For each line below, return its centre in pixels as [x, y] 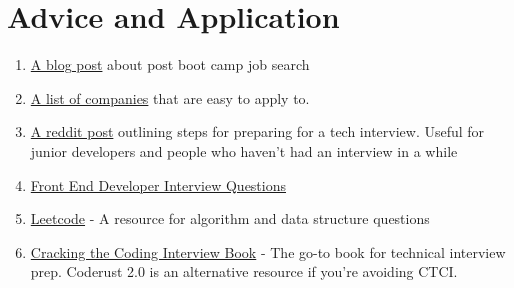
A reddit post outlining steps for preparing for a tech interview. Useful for [257, 131]
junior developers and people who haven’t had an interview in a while [244, 150]
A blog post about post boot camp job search [170, 64]
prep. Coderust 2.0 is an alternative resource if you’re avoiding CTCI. [244, 271]
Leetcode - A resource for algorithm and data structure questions [230, 218]
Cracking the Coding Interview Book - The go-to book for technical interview [268, 251]
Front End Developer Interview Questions [158, 184]
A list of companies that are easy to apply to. [170, 97]
